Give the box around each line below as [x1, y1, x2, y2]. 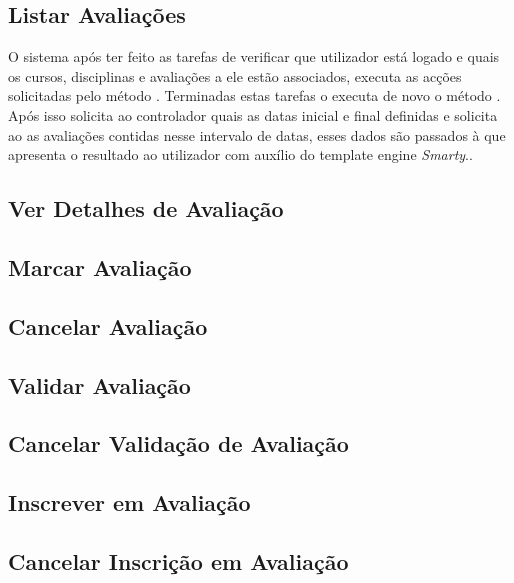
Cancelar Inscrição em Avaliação [8, 545, 349, 576]
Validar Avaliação [8, 369, 191, 400]
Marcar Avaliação [8, 251, 192, 282]
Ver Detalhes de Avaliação [8, 193, 284, 224]
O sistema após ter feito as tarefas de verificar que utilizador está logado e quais [8, 46, 500, 67]
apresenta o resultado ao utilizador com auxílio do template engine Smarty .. [8, 144, 473, 165]
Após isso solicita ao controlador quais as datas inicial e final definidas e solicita [8, 104, 498, 125]
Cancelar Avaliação [8, 310, 208, 341]
